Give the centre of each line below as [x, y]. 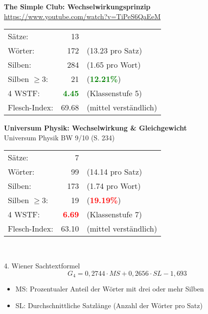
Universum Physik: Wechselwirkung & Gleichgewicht [95, 128]
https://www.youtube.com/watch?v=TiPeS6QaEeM [82, 16]
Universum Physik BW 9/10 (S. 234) [59, 137]
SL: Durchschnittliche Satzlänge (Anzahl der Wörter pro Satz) [109, 305]
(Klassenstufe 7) [114, 214]
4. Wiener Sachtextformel [42, 265]
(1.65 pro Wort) [114, 65]
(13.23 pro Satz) [115, 51]
